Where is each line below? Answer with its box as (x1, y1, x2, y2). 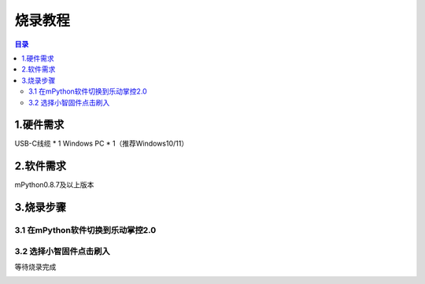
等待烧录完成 (14, 262, 57, 271)
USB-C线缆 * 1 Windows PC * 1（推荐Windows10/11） (14, 138, 189, 149)
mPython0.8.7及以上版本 (14, 180, 94, 190)
